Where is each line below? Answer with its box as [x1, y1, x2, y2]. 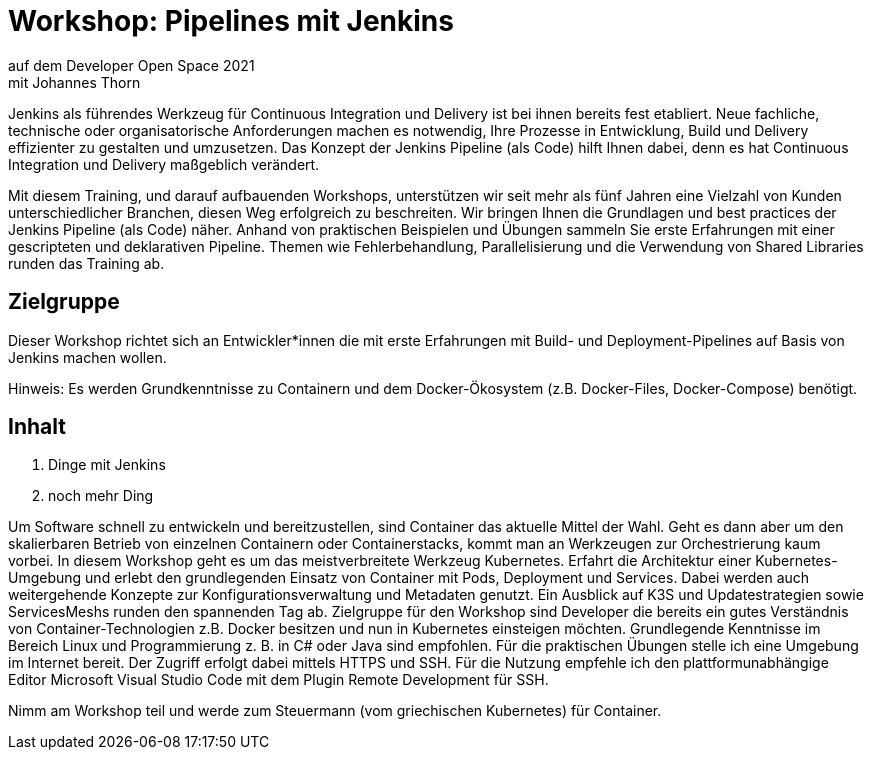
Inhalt [8, 414, 66, 440]
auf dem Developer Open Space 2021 [8, 56, 255, 74]
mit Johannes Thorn [8, 73, 141, 91]
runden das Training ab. [8, 254, 165, 272]
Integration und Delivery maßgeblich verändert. [8, 155, 320, 173]
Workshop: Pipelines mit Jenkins [8, 4, 454, 38]
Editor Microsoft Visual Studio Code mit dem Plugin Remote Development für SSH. [8, 671, 549, 689]
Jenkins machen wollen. [8, 348, 167, 366]
